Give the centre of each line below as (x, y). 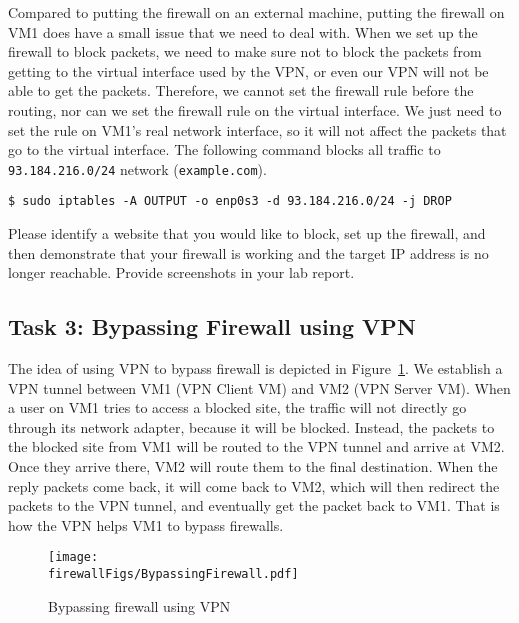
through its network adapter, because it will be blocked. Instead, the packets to (251, 426)
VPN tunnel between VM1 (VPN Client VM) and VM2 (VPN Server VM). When (259, 387)
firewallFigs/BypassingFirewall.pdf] (173, 574)
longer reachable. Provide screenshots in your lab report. (181, 272)
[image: (73, 557)
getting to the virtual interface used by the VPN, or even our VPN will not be (248, 70)
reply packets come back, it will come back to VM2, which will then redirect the (254, 485)
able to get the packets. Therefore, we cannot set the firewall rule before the (241, 90)
